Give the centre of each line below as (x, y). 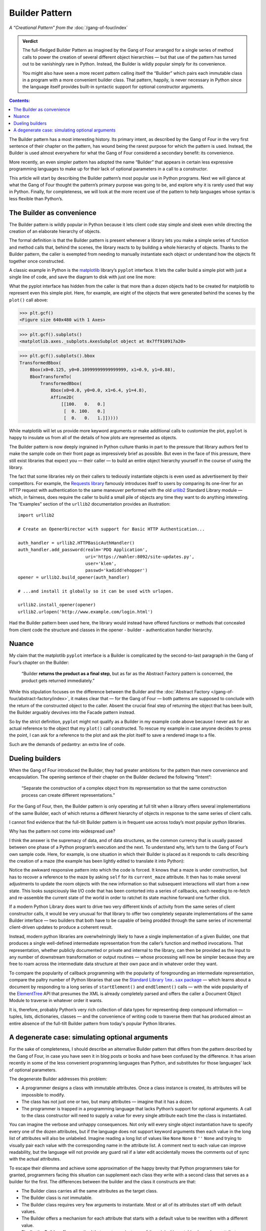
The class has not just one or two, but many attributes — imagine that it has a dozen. (107, 1102)
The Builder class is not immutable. (57, 1198)
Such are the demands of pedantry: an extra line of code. (67, 744)
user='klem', (101, 564)
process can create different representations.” (68, 795)
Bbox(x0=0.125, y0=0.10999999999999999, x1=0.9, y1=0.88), (103, 370)
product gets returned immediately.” (58, 680)
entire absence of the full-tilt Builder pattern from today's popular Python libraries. (93, 1023)
